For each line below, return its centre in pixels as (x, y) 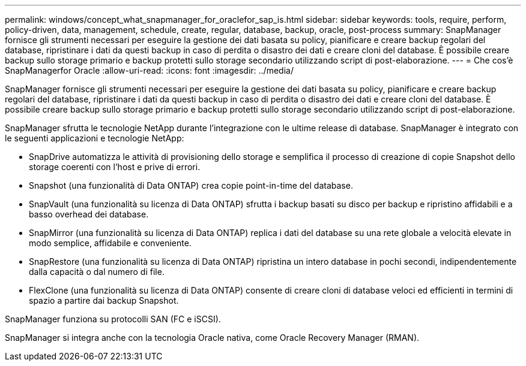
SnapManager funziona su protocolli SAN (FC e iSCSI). (113, 319)
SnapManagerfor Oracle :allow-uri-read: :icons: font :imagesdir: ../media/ (149, 70)
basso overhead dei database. (89, 214)
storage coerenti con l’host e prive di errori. (115, 167)
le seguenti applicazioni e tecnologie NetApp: (95, 138)
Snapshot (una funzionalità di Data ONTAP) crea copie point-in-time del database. (191, 185)
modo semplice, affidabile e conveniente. (110, 243)
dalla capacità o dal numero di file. (97, 272)
